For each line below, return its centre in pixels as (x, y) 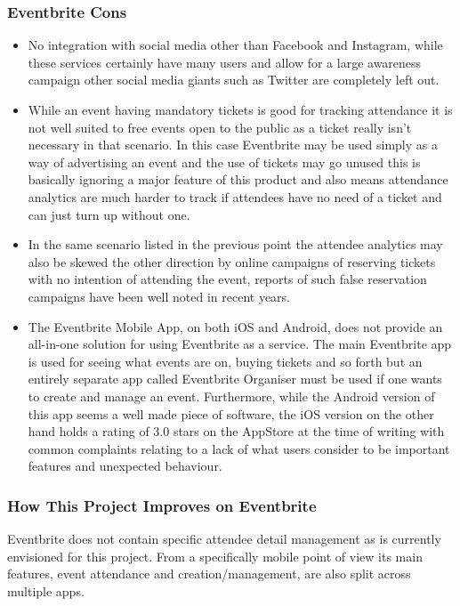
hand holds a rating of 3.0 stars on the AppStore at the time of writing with (236, 431)
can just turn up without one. (109, 214)
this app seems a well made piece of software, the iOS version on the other (231, 413)
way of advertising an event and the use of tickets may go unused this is (224, 162)
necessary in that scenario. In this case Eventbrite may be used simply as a (233, 145)
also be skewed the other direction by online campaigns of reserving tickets (232, 261)
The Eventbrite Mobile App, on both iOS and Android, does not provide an (235, 326)
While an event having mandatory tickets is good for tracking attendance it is (240, 109)
